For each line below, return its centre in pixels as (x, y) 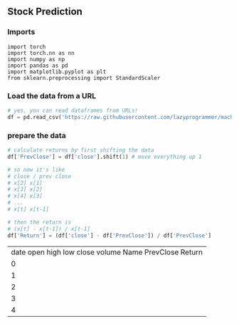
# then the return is (39, 222)
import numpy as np (36, 59)
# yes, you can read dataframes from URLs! (73, 110)
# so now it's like (36, 169)
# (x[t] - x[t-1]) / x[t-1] (49, 229)
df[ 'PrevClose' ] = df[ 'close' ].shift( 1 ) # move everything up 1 (105, 157)
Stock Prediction (45, 12)
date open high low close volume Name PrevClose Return (107, 252)
